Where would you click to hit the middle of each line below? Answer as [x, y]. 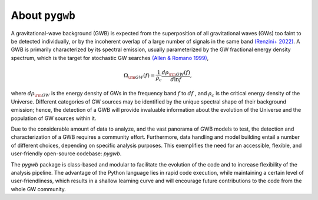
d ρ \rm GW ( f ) [176, 73]
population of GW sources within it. [54, 118]
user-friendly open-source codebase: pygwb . [66, 154]
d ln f [176, 79]
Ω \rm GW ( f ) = [140, 76]
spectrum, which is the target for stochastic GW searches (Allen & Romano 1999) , [110, 58]
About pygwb [43, 15]
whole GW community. [38, 189]
